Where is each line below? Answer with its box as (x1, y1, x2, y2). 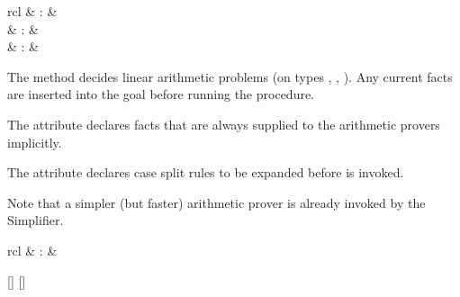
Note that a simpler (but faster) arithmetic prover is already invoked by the (7, 193, 426, 211)
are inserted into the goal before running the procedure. (7, 85, 315, 103)
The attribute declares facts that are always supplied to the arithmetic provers (7, 114, 440, 133)
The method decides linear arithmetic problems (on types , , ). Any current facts (7, 67, 453, 85)
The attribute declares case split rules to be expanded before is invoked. (7, 163, 404, 182)
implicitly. (7, 132, 62, 151)
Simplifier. (7, 211, 64, 229)
